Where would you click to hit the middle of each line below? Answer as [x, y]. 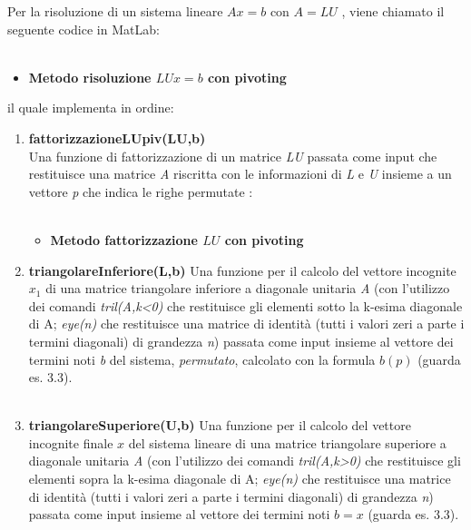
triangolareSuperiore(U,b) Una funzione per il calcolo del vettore [220, 425]
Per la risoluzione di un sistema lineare [115, 11]
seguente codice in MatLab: [83, 29]
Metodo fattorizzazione [124, 239]
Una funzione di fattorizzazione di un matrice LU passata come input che [233, 156]
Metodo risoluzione [90, 77]
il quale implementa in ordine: [91, 108]
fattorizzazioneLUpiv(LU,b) [117, 137]
